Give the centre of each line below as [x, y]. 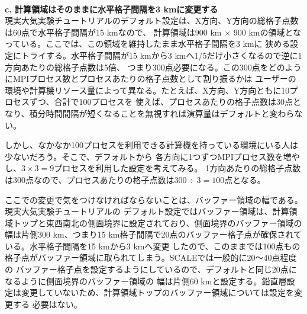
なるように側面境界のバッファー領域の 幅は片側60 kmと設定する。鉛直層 [146, 281]
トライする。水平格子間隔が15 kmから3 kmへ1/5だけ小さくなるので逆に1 [161, 55]
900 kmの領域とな [267, 32]
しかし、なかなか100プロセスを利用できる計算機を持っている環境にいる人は [152, 145]
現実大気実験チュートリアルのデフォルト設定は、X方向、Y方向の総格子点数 [152, 20]
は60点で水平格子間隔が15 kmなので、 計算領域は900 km [113, 32]
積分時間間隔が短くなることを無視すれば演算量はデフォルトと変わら [162, 113]
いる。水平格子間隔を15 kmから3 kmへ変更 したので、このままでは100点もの [153, 246]
